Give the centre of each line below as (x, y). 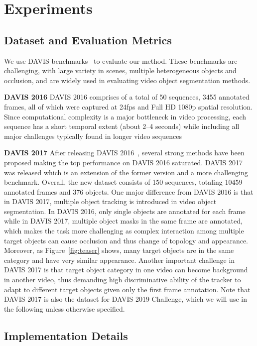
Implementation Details (66, 335)
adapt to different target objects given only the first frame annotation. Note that (127, 289)
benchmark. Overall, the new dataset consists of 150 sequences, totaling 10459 (123, 182)
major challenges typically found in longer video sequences (93, 136)
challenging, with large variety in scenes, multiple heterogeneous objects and (120, 70)
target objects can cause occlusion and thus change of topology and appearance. (126, 240)
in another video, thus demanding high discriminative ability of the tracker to (123, 280)
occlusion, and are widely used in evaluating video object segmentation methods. (127, 80)
